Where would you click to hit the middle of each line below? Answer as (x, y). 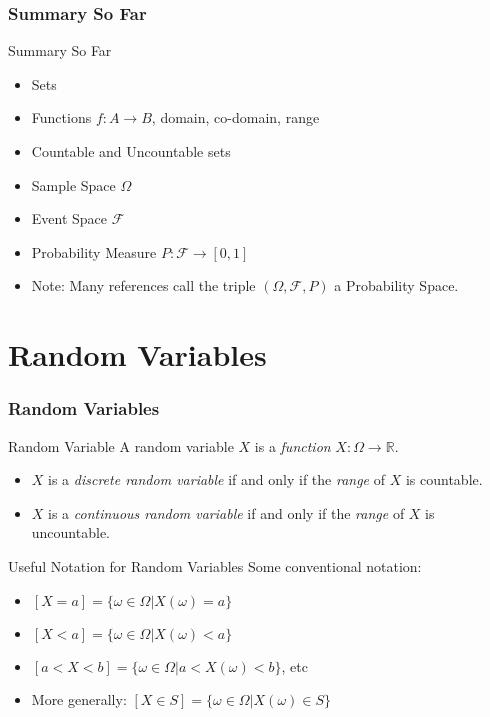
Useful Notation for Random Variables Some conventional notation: (215, 565)
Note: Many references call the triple (143, 285)
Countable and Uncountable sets (131, 151)
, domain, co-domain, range (235, 117)
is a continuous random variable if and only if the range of (226, 512)
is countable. (444, 479)
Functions (61, 117)
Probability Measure (94, 251)
